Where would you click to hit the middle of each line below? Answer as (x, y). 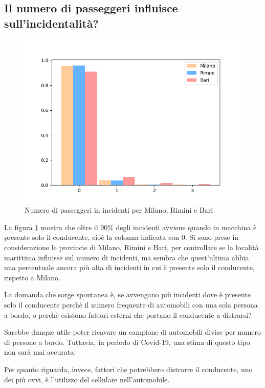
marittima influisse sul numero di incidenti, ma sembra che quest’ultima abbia (127, 257)
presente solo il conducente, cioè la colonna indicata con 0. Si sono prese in (122, 237)
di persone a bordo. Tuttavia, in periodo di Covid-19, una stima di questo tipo (127, 342)
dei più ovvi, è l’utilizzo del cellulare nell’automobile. (87, 379)
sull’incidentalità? (51, 23)
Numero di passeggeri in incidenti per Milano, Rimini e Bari (119, 210)
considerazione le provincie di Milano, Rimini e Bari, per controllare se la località (131, 247)
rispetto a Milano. (32, 277)
